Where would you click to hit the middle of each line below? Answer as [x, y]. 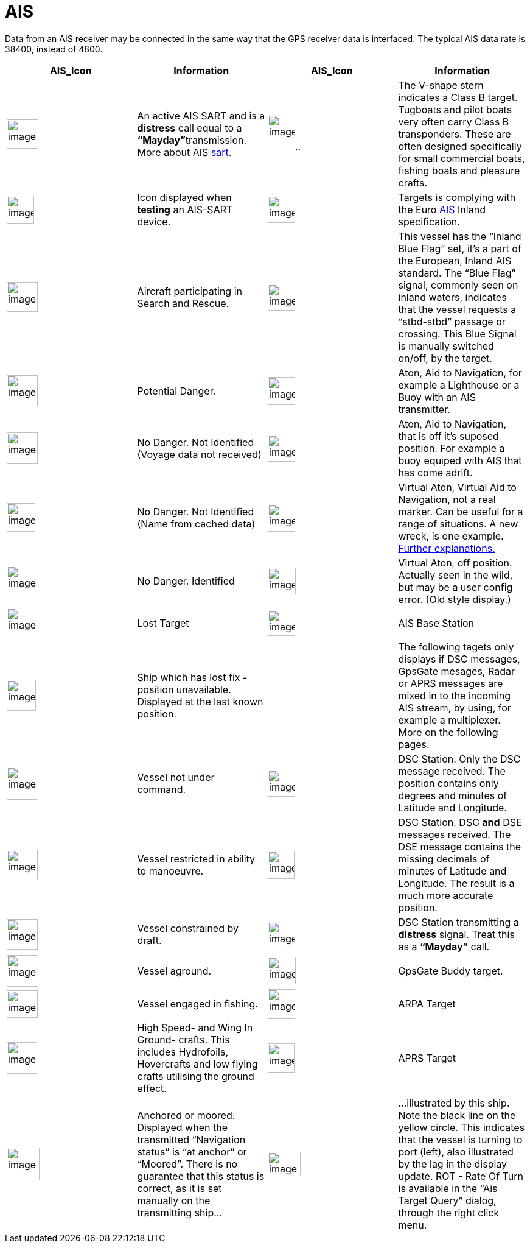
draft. [149, 940]
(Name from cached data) [196, 524]
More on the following [448, 732]
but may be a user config [455, 587]
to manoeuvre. [170, 871]
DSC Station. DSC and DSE [460, 822]
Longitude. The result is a [456, 883]
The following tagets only [456, 647]
